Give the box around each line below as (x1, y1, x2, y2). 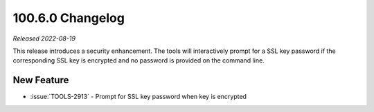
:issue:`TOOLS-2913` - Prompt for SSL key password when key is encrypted (30, 93, 247, 101)
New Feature (12, 74, 69, 86)
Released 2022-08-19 (12, 34, 76, 43)
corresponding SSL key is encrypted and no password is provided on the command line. (12, 56, 265, 65)
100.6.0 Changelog (12, 10, 125, 25)
